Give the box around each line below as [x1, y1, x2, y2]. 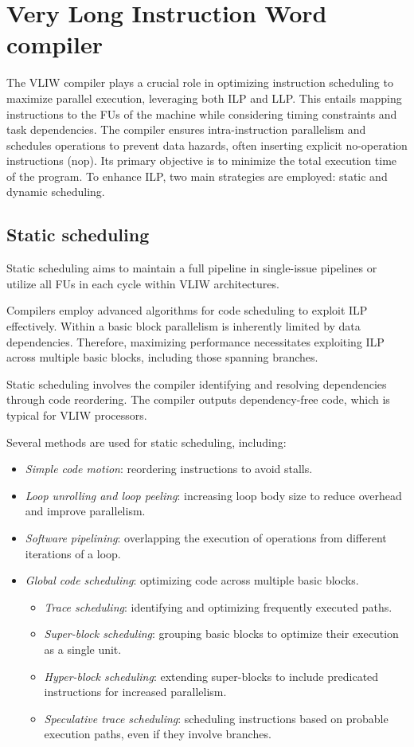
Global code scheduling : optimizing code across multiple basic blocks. [25, 572, 359, 589]
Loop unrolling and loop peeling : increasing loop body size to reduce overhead [25, 487, 402, 503]
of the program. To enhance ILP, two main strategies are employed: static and [6, 167, 388, 184]
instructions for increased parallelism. [44, 683, 227, 700]
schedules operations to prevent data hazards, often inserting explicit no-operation [6, 136, 408, 153]
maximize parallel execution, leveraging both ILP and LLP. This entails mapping [6, 89, 402, 106]
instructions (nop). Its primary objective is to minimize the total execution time [6, 152, 397, 169]
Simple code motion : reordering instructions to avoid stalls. [25, 460, 313, 477]
